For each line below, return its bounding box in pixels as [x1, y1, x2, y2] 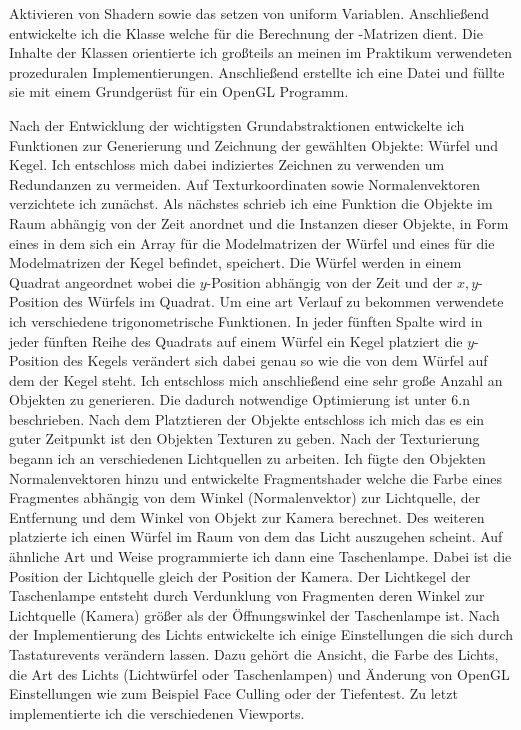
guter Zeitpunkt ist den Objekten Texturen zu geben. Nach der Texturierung [9, 428, 480, 449]
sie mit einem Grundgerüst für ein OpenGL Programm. [9, 81, 349, 102]
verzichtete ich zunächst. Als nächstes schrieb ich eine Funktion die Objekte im [9, 193, 493, 214]
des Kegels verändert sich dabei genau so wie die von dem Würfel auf [63, 350, 488, 371]
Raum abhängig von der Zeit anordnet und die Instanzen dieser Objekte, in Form [9, 212, 509, 233]
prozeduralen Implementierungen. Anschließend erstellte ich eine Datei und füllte [9, 61, 505, 82]
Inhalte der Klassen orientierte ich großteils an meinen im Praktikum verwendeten [9, 42, 513, 63]
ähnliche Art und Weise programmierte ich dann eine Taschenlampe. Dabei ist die [9, 546, 512, 567]
